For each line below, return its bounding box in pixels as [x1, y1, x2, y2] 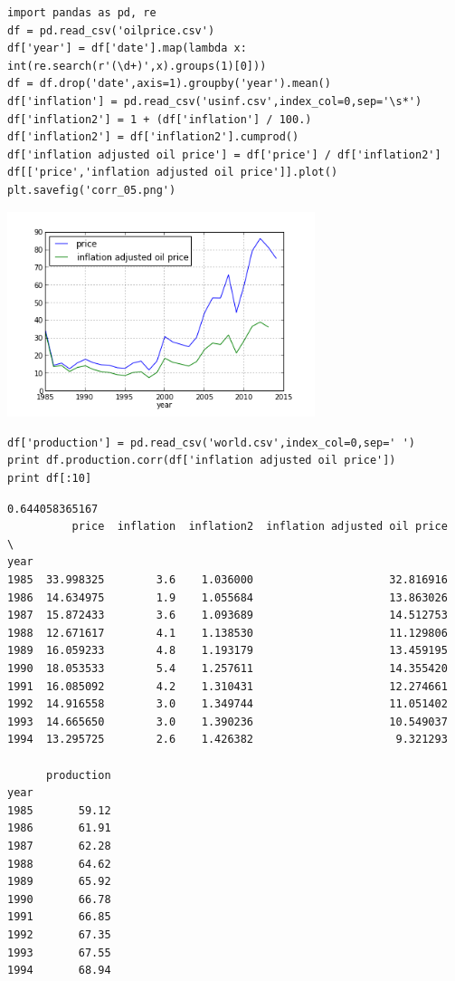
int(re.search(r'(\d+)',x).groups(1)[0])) [7, 59, 267, 72]
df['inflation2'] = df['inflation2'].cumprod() [7, 130, 299, 144]
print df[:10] [7, 472, 92, 486]
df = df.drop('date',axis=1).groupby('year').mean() [7, 77, 331, 91]
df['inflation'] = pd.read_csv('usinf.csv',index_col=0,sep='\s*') [7, 94, 422, 108]
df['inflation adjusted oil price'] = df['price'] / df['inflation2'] [7, 148, 441, 161]
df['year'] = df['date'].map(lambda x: [7, 42, 247, 55]
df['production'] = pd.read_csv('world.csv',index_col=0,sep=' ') [7, 436, 416, 449]
